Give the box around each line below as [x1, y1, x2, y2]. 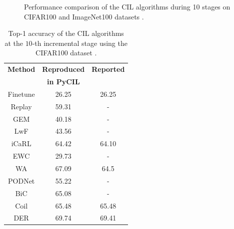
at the [4, 37, 23, 48]
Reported [91, 64, 125, 74]
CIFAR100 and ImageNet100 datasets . [24, 11, 144, 21]
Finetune [7, 88, 35, 99]
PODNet [8, 175, 35, 186]
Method [7, 64, 35, 74]
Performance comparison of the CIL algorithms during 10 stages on [24, 1, 230, 11]
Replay [10, 101, 32, 111]
